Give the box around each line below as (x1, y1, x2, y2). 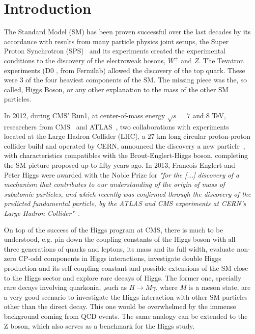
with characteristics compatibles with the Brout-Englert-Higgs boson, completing (4, 150, 248, 160)
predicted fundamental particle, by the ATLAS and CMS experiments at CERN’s (4, 198, 246, 208)
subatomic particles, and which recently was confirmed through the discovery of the (4, 188, 251, 199)
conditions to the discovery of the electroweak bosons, (4, 55, 166, 65)
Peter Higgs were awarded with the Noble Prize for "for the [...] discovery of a (4, 169, 239, 180)
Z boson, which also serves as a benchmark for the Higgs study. (4, 320, 195, 331)
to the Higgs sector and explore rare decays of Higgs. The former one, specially (4, 272, 242, 283)
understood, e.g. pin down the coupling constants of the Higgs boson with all (4, 234, 236, 244)
